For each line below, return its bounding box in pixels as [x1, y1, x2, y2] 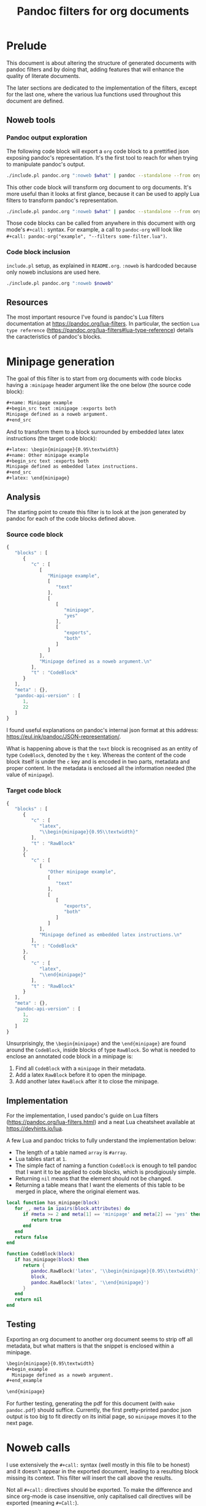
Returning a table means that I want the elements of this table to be [15, 1181, 185, 1189]
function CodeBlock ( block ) [6, 1251, 75, 1257]
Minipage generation [6, 354, 115, 369]
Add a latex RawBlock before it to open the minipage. [15, 1071, 147, 1079]
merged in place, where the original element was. [15, 1188, 140, 1195]
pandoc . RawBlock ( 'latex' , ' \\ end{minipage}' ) [31, 1279, 150, 1286]
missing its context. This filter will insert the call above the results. [6, 1474, 173, 1481]
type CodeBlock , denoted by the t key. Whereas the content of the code [6, 751, 186, 759]
